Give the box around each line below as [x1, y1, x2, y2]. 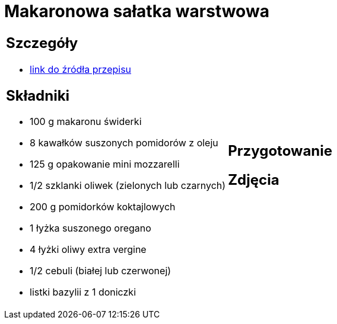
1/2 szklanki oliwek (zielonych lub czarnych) [30, 179, 226, 192]
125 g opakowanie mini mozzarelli [30, 158, 180, 171]
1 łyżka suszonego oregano [30, 222, 151, 235]
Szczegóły [6, 34, 78, 52]
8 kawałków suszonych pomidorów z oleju [30, 137, 218, 149]
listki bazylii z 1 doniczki [30, 286, 136, 299]
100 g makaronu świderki [30, 116, 142, 128]
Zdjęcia [228, 171, 279, 188]
